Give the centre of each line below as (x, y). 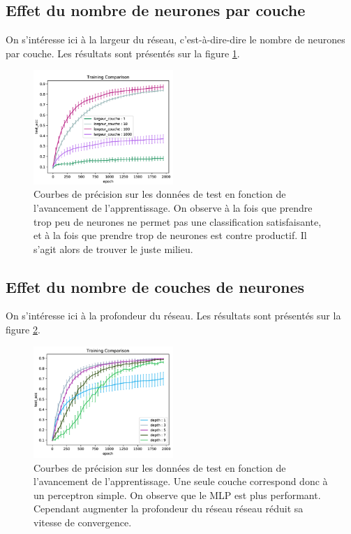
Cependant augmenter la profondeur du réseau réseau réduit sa (169, 508)
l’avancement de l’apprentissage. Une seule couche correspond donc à (181, 481)
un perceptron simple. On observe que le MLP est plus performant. (177, 495)
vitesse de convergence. (83, 522)
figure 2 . (23, 330)
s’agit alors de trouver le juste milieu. (113, 248)
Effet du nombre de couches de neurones (155, 286)
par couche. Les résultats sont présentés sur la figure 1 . (123, 53)
